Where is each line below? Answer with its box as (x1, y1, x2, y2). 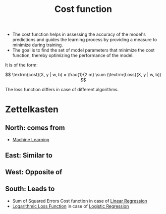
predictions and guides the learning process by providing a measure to (12, 37, 157, 43)
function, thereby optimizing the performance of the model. (12, 53, 134, 58)
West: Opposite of (5, 167, 62, 176)
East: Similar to (5, 151, 53, 160)
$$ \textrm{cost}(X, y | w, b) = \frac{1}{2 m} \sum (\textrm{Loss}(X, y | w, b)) (5, 72, 162, 78)
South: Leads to (5, 185, 55, 193)
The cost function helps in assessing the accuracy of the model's (12, 31, 146, 38)
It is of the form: (5, 62, 38, 68)
